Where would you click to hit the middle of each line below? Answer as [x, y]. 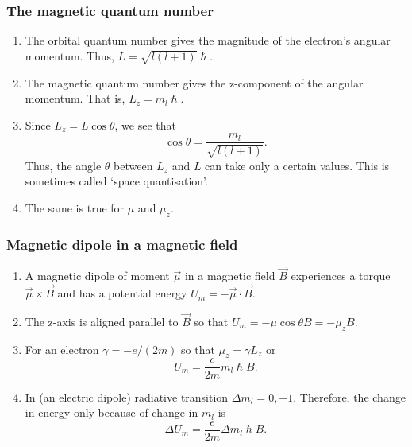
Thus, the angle [63, 165]
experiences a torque [341, 276]
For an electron [62, 349]
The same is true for [75, 208]
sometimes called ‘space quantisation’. [116, 181]
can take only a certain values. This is [297, 165]
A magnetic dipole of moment [97, 276]
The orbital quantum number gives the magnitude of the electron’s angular [208, 40]
